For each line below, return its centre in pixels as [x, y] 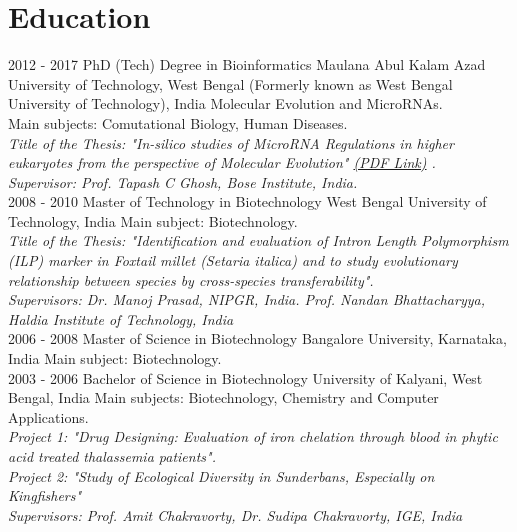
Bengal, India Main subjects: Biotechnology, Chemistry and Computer [223, 397]
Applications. [48, 416]
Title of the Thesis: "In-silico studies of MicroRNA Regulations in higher [231, 142]
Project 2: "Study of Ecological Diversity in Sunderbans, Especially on [221, 475]
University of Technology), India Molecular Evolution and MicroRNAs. [225, 103]
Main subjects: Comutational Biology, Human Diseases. [178, 122]
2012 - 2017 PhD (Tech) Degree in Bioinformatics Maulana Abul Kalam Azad [247, 64]
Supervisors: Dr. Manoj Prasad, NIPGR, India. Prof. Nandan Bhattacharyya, [246, 299]
